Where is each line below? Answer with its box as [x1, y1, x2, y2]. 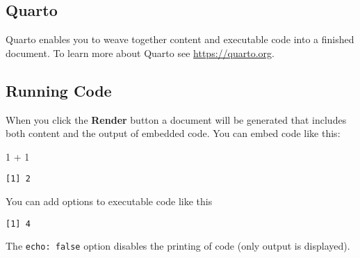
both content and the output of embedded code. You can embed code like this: [6, 126, 341, 140]
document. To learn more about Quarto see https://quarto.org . [6, 45, 275, 60]
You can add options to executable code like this [6, 194, 213, 209]
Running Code [6, 79, 112, 101]
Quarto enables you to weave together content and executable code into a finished [6, 32, 354, 47]
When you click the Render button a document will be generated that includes [6, 112, 347, 127]
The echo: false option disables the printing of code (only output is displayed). [6, 239, 350, 253]
